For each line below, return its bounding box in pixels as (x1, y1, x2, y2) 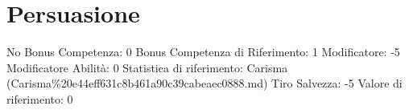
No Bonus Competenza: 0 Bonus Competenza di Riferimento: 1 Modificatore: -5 (6, 43, 400, 60)
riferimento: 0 (6, 90, 73, 107)
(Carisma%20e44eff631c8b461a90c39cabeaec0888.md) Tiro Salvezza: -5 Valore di (6, 75, 403, 92)
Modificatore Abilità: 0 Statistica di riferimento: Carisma (6, 59, 288, 75)
